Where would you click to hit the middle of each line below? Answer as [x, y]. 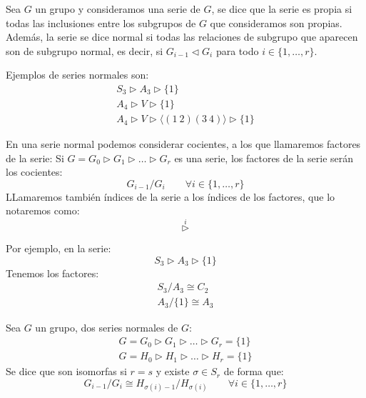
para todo [237, 50]
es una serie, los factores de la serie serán [264, 158]
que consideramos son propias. [276, 23]
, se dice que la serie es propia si [282, 9]
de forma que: [254, 371]
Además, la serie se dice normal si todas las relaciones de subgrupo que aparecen [182, 37]
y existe [173, 371]
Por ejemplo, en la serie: [59, 248]
